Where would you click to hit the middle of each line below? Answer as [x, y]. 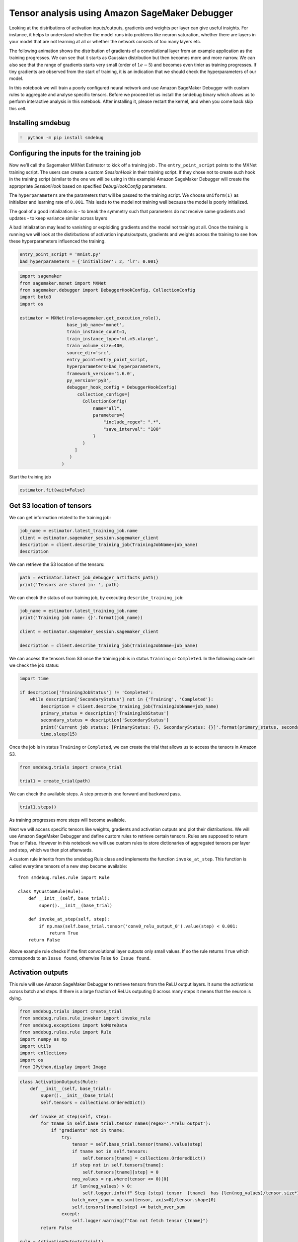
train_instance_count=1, [97, 332]
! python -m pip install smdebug [62, 137]
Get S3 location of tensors [50, 506]
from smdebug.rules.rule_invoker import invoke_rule [85, 1018]
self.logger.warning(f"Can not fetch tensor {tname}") [140, 1221]
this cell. [18, 108]
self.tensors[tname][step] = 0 [120, 1172]
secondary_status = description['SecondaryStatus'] [105, 720]
